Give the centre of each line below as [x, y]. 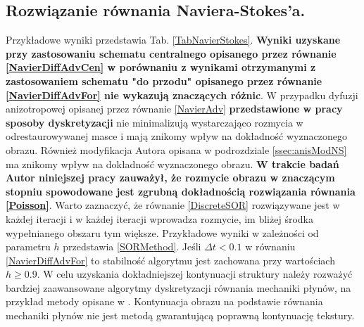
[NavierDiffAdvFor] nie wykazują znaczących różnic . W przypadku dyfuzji [182, 95]
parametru [28, 246]
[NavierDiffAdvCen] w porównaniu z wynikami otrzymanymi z [161, 67]
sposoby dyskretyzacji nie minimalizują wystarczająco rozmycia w [155, 122]
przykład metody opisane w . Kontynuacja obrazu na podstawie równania [164, 301]
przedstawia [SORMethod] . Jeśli [132, 246]
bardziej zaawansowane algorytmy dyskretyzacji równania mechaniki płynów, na [178, 287]
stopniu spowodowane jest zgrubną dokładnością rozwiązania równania [181, 191]
